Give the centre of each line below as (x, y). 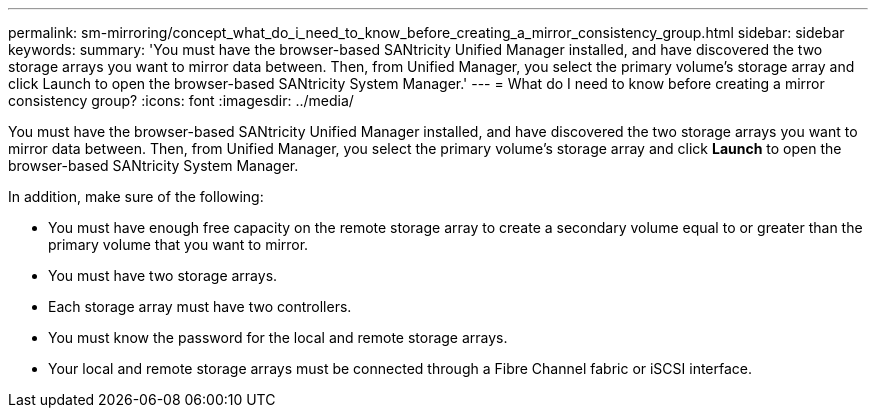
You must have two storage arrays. (163, 275)
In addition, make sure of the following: (136, 196)
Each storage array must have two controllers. (200, 306)
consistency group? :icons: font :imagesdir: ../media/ (181, 100)
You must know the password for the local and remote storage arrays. (278, 337)
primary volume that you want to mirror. (178, 244)
